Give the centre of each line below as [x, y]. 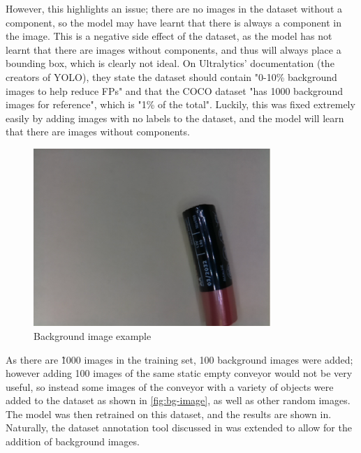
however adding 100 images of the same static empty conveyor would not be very [179, 373]
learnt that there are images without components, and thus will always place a [174, 49]
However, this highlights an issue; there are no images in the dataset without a [174, 8]
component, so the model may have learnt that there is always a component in [174, 22]
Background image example [93, 335]
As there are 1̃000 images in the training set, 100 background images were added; [179, 359]
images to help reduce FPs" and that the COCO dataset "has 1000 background [174, 90]
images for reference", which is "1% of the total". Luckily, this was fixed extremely [180, 104]
